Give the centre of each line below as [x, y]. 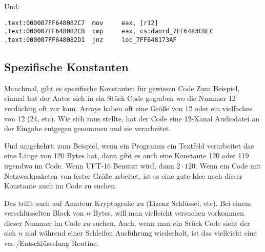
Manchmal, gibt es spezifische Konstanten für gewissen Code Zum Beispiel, [122, 88]
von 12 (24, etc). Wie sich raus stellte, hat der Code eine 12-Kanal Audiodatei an [132, 118]
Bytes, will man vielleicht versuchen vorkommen [168, 213]
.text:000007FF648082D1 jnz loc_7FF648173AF [90, 40]
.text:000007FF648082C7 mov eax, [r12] [81, 23]
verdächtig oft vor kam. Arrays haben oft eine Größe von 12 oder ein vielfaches [128, 108]
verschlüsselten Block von [44, 213]
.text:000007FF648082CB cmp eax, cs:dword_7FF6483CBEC [109, 31]
